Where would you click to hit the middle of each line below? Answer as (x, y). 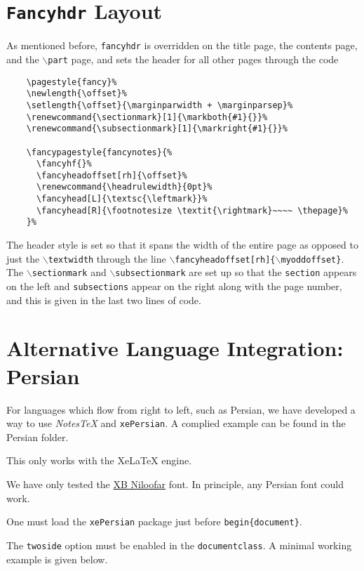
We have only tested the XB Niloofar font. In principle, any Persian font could (175, 484)
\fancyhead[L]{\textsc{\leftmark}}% (122, 199)
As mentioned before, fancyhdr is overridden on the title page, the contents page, (182, 45)
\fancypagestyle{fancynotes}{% (99, 152)
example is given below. (57, 559)
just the (23, 258)
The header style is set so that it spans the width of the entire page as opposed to (182, 245)
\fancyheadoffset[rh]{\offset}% (112, 175)
